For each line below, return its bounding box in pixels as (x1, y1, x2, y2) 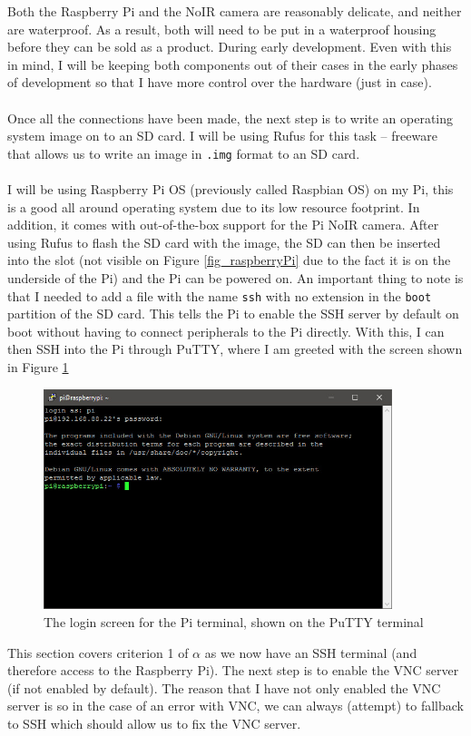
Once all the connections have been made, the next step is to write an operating (7, 108, 454, 127)
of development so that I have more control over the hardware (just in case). (7, 73, 432, 92)
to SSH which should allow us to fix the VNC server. (7, 713, 301, 732)
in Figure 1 (7, 358, 69, 376)
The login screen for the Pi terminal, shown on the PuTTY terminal (44, 613, 424, 632)
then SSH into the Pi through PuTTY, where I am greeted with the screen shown (7, 339, 463, 358)
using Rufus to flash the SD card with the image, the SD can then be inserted (7, 232, 441, 251)
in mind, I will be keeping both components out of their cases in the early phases (7, 54, 458, 74)
